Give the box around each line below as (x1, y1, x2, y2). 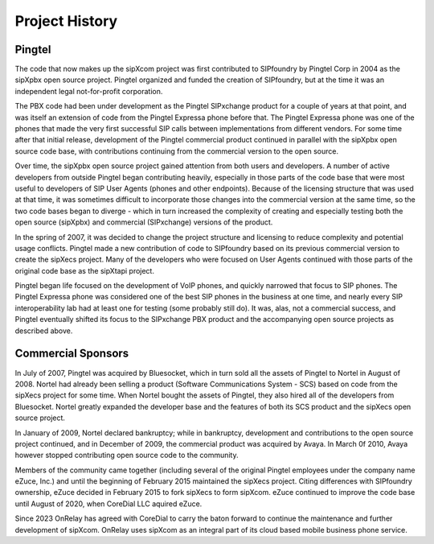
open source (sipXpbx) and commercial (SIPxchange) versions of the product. (14, 217, 273, 227)
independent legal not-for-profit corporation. (14, 86, 163, 96)
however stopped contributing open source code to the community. (14, 451, 239, 460)
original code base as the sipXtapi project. (14, 266, 154, 275)
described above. (14, 326, 73, 336)
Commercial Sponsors (14, 347, 129, 361)
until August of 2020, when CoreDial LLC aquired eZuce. (14, 499, 203, 509)
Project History (14, 12, 118, 30)
